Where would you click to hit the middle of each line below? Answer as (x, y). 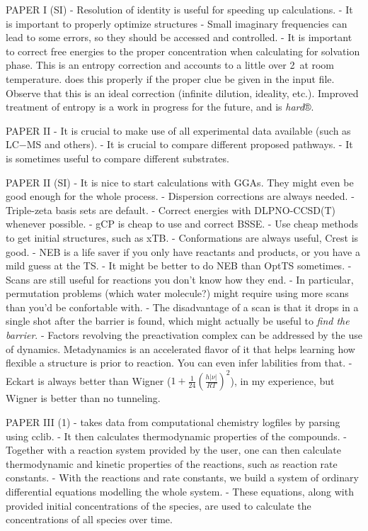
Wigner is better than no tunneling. (83, 398)
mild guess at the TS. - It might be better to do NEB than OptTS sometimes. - (179, 265)
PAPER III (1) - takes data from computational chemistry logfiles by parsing (173, 421)
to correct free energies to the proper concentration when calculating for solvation (183, 51)
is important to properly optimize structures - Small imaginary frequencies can (177, 23)
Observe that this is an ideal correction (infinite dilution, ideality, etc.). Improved (182, 93)
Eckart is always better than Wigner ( (88, 380)
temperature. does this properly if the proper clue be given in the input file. (170, 78)
